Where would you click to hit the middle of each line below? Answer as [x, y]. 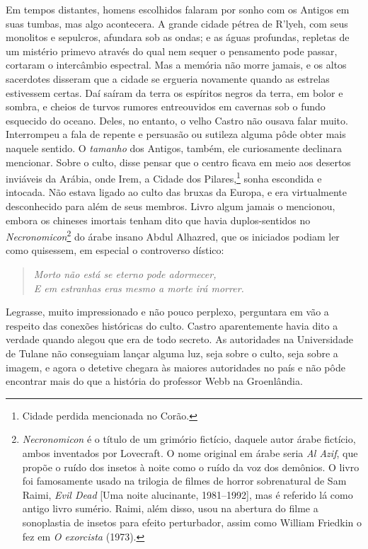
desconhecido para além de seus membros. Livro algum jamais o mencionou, [171, 206]
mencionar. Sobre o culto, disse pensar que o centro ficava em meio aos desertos [178, 162]
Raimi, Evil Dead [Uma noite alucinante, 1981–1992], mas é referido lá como [188, 494]
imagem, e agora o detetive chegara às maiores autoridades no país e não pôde [176, 367]
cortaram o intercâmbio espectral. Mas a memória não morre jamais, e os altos [176, 65]
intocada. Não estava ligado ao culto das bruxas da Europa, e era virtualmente [177, 192]
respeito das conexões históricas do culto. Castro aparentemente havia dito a [172, 325]
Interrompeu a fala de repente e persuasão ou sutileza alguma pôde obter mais [176, 134]
